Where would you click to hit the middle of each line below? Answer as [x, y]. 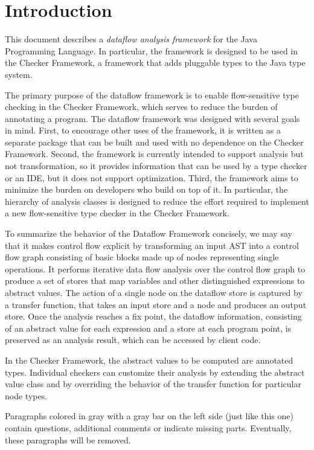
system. [19, 74]
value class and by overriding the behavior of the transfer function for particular [153, 384]
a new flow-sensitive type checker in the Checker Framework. [117, 213]
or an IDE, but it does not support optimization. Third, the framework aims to [152, 177]
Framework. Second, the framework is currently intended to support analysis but [154, 154]
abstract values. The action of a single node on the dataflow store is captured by [154, 292]
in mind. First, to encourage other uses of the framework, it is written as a [143, 130]
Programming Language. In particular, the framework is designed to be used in [152, 50]
